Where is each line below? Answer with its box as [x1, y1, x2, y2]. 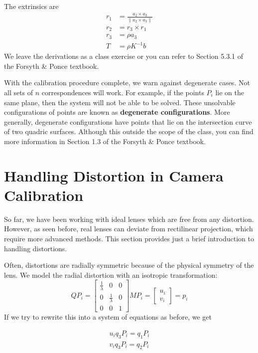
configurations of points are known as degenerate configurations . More [4, 107, 230, 117]
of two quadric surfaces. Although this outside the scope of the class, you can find [4, 126, 254, 137]
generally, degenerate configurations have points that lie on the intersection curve [4, 116, 252, 127]
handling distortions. [4, 243, 67, 253]
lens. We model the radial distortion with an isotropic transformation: [4, 269, 218, 280]
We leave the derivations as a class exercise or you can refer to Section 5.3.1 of [4, 51, 244, 61]
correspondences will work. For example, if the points [41, 87, 204, 97]
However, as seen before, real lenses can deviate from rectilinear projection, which [4, 223, 253, 234]
